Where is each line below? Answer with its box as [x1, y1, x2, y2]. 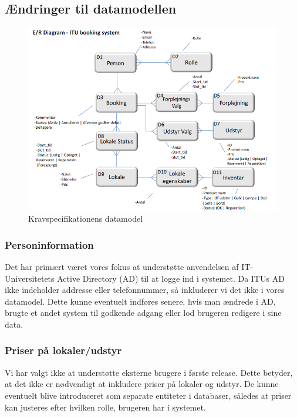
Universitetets [5, 272, 55, 284]
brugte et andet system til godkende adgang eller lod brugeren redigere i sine [5, 306, 282, 319]
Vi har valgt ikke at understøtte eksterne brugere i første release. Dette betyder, [5, 366, 293, 378]
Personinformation [5, 237, 94, 252]
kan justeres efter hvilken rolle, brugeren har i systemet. [5, 401, 206, 413]
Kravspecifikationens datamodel [28, 212, 143, 225]
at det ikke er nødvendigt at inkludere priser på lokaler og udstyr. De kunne [5, 378, 279, 390]
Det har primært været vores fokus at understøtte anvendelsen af [5, 260, 239, 272]
